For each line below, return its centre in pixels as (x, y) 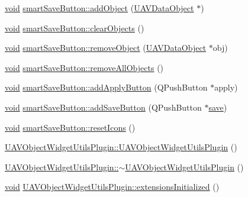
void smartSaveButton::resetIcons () (70, 127)
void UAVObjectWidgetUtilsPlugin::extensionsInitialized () (112, 187)
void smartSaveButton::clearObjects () (75, 28)
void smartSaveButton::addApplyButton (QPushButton (106, 87)
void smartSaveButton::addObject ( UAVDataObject (99, 8)
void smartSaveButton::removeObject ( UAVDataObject (106, 48)
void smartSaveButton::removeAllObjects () (84, 67)
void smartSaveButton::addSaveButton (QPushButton (103, 107)
